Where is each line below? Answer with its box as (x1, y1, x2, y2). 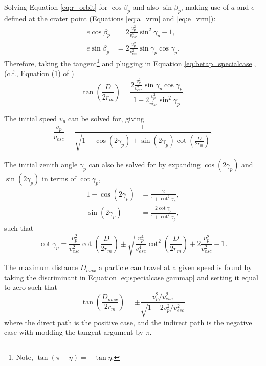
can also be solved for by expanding (88, 159, 201, 169)
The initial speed (4, 113, 57, 124)
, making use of (181, 2, 229, 12)
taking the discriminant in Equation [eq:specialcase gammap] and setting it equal (4, 272, 258, 282)
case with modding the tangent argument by (4, 327, 143, 337)
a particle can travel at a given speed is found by (99, 262, 252, 273)
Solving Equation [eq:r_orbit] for (4, 2, 108, 12)
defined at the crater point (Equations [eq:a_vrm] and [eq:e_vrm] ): (4, 13, 216, 23)
